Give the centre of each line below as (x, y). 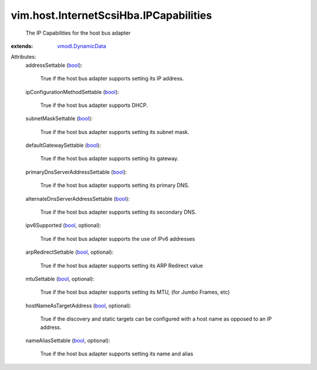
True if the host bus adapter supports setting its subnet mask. (115, 132)
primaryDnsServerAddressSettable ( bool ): (76, 172)
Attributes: (23, 57)
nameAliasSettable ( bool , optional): (68, 340)
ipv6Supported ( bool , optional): (63, 226)
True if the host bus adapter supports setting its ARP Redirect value (122, 265)
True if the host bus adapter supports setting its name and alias (117, 354)
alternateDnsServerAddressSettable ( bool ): (78, 199)
